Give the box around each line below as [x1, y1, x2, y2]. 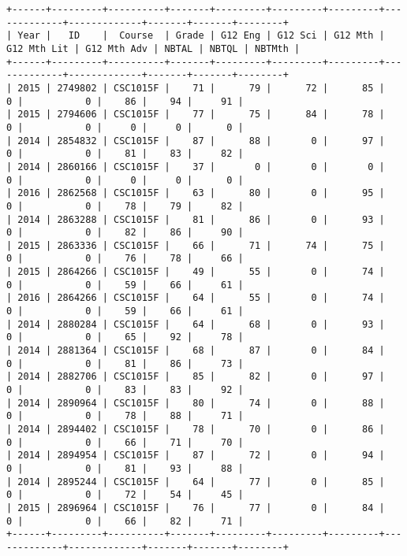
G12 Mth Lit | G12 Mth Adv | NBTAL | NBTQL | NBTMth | [6, 43, 301, 54]
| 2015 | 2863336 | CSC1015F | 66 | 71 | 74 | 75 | [6, 239, 385, 251]
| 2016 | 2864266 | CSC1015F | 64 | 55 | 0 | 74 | [6, 292, 385, 304]
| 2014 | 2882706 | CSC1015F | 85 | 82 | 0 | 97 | [6, 371, 385, 383]
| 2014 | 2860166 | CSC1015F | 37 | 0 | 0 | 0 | [6, 161, 385, 172]
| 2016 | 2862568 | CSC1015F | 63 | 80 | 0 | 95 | [6, 187, 385, 199]
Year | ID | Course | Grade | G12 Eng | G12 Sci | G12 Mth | [17, 30, 385, 42]
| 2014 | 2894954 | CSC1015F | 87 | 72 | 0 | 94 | [6, 450, 385, 461]
